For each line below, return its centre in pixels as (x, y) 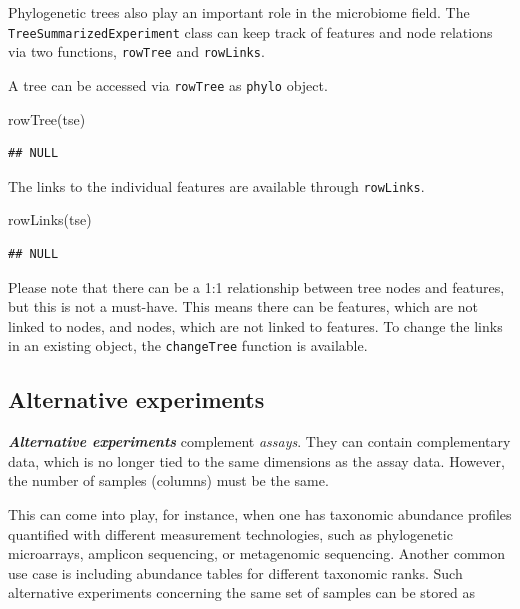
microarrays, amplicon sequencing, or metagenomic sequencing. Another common (257, 553)
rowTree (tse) (47, 118)
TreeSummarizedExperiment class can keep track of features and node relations (250, 31)
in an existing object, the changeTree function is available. (188, 345)
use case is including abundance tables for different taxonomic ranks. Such (235, 572)
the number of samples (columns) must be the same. (168, 480)
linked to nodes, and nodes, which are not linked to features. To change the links (255, 325)
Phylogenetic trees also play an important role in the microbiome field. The (239, 12)
